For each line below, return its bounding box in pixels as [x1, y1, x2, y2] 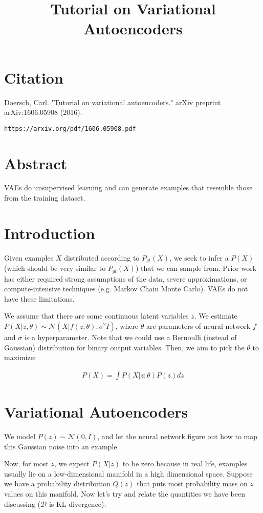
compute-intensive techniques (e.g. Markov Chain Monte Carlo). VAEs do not [4, 283, 248, 294]
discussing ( [4, 498, 41, 509]
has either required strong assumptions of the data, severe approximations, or [4, 273, 247, 284]
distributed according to [64, 252, 140, 263]
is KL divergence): [49, 498, 106, 509]
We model [4, 431, 36, 441]
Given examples [4, 252, 54, 263]
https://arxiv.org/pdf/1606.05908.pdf [4, 125, 136, 132]
